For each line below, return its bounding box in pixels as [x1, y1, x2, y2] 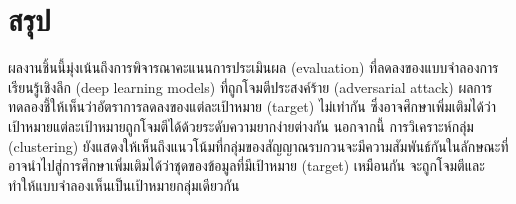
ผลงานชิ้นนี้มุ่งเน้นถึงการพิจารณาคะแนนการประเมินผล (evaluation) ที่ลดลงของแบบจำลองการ [8, 57, 499, 78]
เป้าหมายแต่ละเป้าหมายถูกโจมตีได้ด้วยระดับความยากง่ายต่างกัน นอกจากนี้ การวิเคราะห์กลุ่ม [8, 115, 474, 136]
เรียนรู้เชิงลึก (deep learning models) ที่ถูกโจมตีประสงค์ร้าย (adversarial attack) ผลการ [8, 76, 493, 97]
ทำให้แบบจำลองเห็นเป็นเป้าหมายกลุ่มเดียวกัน [8, 174, 240, 195]
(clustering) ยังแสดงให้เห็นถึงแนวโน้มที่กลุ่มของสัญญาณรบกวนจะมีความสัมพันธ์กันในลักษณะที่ [8, 135, 509, 156]
